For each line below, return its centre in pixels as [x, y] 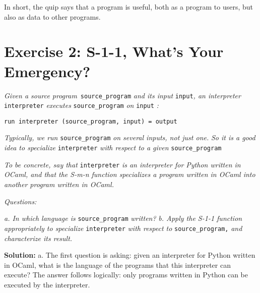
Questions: [20, 201]
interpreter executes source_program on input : [81, 105]
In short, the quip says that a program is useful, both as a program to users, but [128, 7]
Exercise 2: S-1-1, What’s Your [114, 51]
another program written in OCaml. [59, 184]
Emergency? [47, 71]
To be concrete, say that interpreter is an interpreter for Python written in [122, 164]
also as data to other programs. [52, 16]
